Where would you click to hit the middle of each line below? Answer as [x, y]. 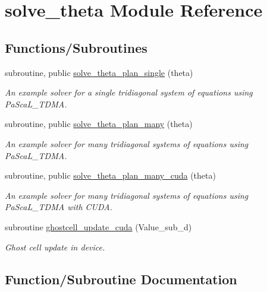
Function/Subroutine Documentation [121, 279]
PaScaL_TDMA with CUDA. [59, 207]
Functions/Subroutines [76, 47]
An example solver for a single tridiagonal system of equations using [129, 92]
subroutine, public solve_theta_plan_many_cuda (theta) [110, 175]
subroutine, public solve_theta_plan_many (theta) [99, 124]
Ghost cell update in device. [55, 247]
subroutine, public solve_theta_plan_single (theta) [99, 72]
